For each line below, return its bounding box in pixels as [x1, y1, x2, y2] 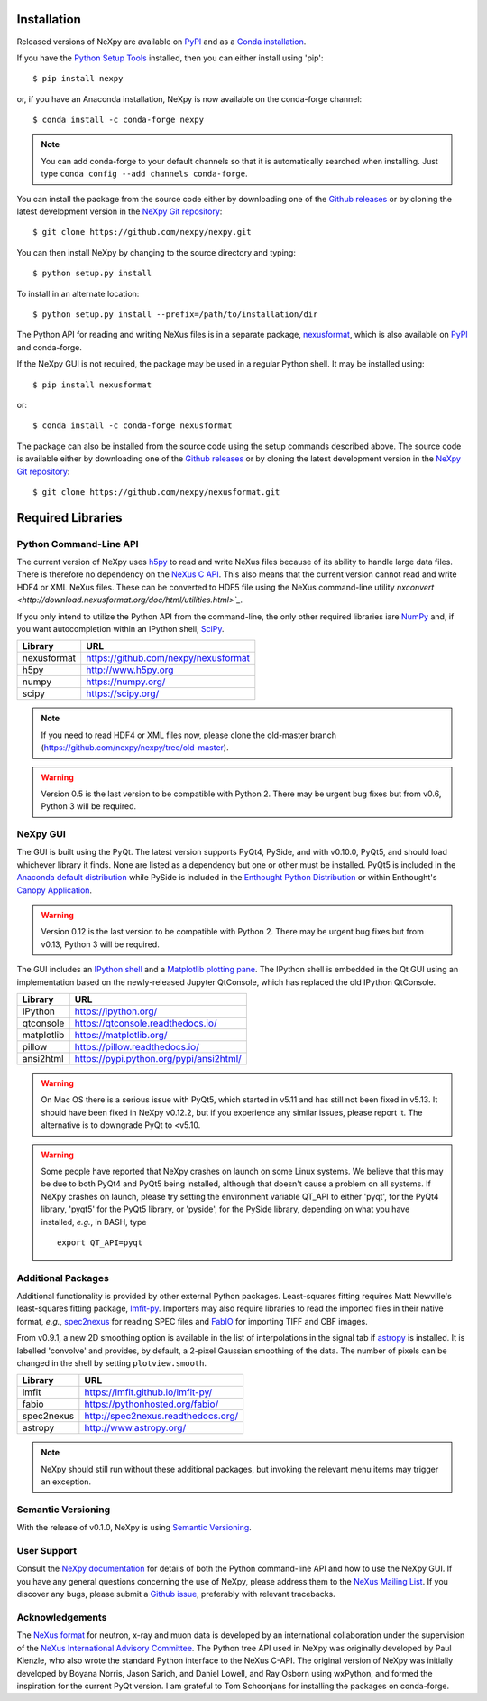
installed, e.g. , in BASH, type [41, 1216, 147, 1227]
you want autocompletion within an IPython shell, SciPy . [16, 624, 225, 634]
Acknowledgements [16, 1612, 107, 1623]
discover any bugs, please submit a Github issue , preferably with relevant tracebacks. [16, 1589, 335, 1600]
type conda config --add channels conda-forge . [41, 168, 248, 180]
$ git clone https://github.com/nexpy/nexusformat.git [32, 487, 280, 497]
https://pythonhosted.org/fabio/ [84, 1398, 219, 1410]
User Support [16, 1545, 77, 1557]
